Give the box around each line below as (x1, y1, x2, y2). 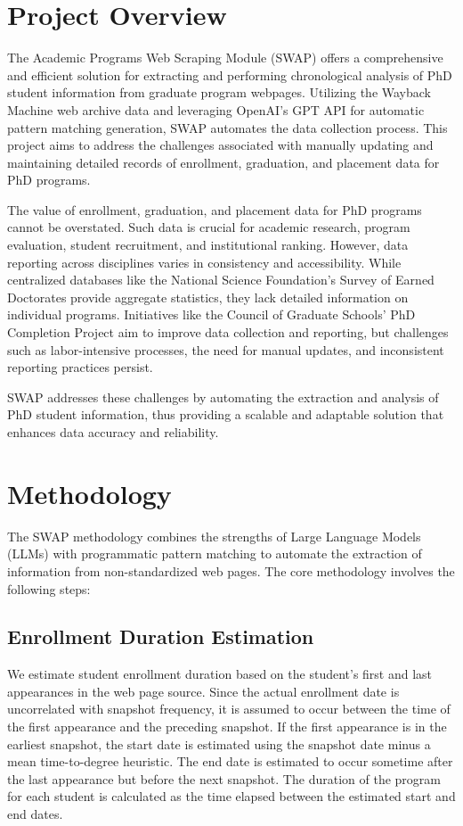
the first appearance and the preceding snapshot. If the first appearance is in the (7, 717, 447, 736)
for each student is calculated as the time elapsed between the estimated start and (7, 787, 456, 805)
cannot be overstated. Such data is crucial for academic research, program (7, 218, 410, 236)
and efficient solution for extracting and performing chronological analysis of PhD (7, 65, 452, 84)
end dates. (7, 805, 63, 823)
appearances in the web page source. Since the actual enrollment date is (7, 681, 400, 700)
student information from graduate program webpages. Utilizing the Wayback (7, 83, 431, 102)
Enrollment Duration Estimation (7, 623, 314, 650)
